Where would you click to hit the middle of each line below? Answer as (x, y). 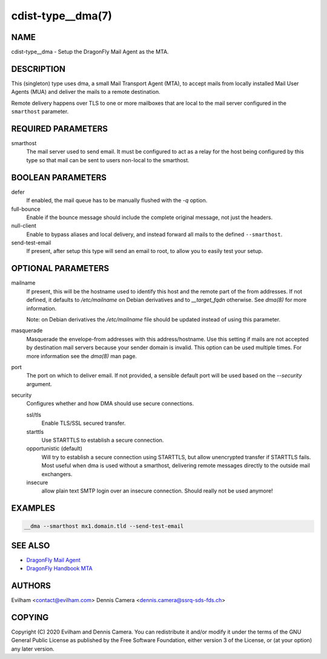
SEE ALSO (31, 546)
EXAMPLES (33, 508)
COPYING (30, 617)
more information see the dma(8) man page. (82, 356)
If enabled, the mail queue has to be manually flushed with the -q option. (117, 200)
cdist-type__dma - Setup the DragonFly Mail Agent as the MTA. (90, 52)
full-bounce (26, 209)
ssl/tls (34, 415)
